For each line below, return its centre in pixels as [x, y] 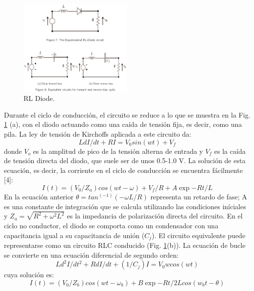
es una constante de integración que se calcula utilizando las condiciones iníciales [125, 206]
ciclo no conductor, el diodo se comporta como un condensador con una [111, 225]
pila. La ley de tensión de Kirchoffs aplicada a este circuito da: [98, 133]
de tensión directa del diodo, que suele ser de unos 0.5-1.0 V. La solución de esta [125, 160]
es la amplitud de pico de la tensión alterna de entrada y [118, 151]
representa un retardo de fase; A [199, 196]
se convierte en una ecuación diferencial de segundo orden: [91, 255]
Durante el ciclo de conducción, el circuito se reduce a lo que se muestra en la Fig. [127, 114]
